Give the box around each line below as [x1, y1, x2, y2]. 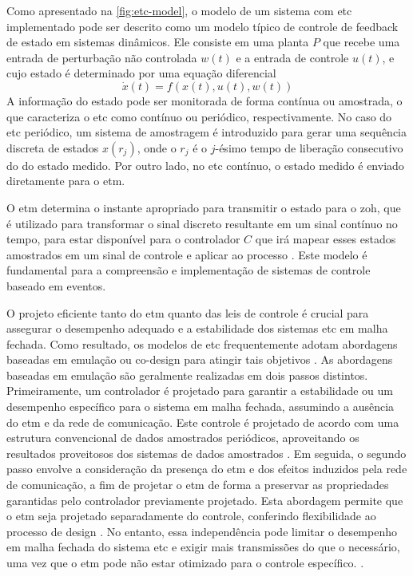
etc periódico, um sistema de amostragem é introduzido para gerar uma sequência [6, 124, 407, 140]
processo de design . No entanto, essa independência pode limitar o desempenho [6, 523, 397, 539]
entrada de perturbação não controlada [6, 49, 197, 65]
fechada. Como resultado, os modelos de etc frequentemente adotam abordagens [6, 335, 398, 352]
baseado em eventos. [6, 277, 106, 294]
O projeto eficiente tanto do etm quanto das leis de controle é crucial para [6, 304, 369, 321]
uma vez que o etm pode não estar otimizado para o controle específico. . [6, 554, 364, 570]
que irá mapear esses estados [255, 231, 396, 247]
